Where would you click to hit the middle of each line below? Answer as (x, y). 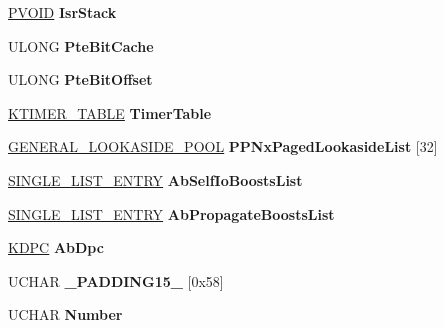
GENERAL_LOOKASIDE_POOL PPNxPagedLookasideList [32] (223, 146)
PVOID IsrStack (62, 12)
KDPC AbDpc (56, 247)
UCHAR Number (65, 314)
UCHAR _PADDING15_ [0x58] (116, 280)
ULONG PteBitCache (81, 45)
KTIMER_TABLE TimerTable (110, 112)
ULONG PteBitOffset (80, 79)
